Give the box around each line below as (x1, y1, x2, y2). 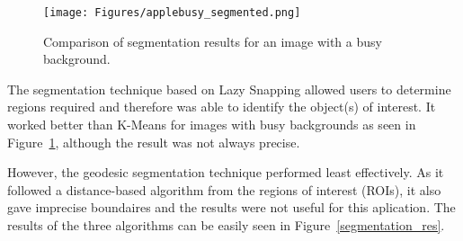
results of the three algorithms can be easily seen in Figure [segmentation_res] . (7, 216, 445, 234)
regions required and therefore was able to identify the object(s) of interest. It (7, 97, 436, 116)
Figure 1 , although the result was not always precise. (7, 132, 300, 151)
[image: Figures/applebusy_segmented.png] (43, 6, 301, 19)
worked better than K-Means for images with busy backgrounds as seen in (7, 115, 416, 134)
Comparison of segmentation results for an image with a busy (43, 31, 382, 50)
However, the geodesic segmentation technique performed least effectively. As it (7, 163, 444, 182)
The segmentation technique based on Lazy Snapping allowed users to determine (7, 79, 451, 98)
